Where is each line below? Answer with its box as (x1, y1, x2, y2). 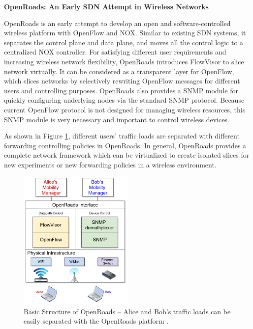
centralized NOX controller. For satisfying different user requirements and (4, 47, 226, 57)
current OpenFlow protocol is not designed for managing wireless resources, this (4, 104, 246, 114)
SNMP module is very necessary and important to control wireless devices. (4, 114, 229, 124)
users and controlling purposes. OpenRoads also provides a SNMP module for (4, 85, 238, 95)
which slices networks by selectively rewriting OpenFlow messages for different (4, 76, 240, 86)
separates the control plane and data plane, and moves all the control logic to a (4, 37, 244, 47)
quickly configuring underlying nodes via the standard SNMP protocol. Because (4, 95, 245, 105)
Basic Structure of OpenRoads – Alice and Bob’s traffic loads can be (24, 306, 231, 316)
